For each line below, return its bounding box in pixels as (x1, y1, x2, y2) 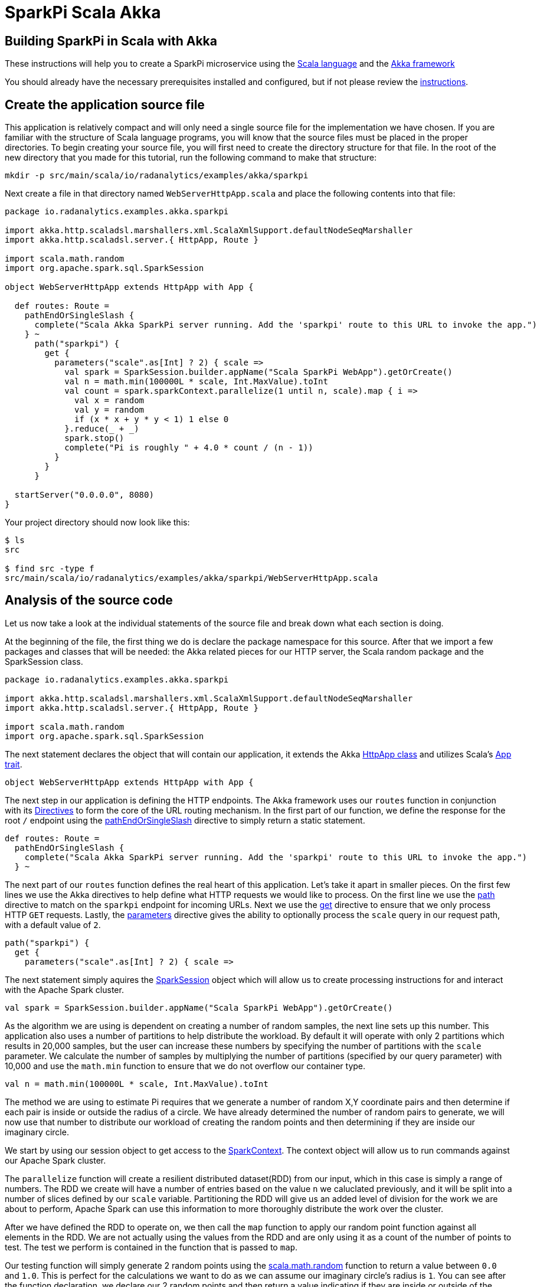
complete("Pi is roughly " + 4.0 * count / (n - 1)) (64, 443, 313, 453)
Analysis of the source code (5, 593, 173, 608)
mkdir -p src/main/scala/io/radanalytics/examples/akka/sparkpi (5, 171, 309, 181)
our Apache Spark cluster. (5, 1155, 106, 1165)
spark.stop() (64, 433, 125, 443)
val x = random (74, 396, 145, 406)
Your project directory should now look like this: (5, 517, 190, 528)
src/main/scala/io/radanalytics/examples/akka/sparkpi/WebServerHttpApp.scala (5, 573, 378, 583)
